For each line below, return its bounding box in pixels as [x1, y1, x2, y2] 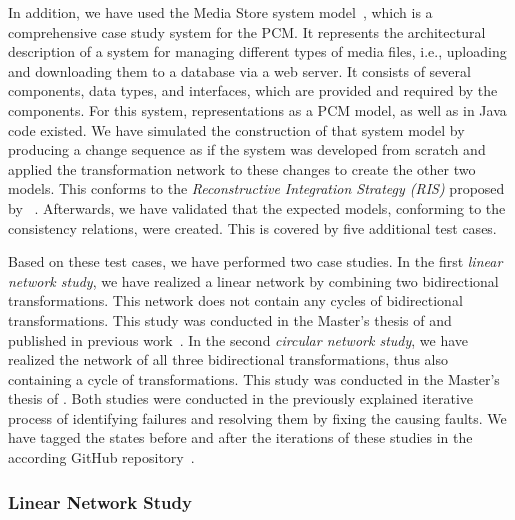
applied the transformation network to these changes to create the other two [8, 158, 476, 179]
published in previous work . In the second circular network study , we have [8, 329, 469, 350]
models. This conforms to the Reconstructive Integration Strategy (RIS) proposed [8, 178, 505, 199]
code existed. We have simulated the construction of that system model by [8, 119, 465, 140]
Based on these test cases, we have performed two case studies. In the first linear [8, 251, 503, 272]
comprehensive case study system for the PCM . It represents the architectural [8, 21, 486, 42]
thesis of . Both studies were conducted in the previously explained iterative [8, 388, 474, 409]
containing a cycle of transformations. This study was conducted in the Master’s [8, 368, 500, 389]
